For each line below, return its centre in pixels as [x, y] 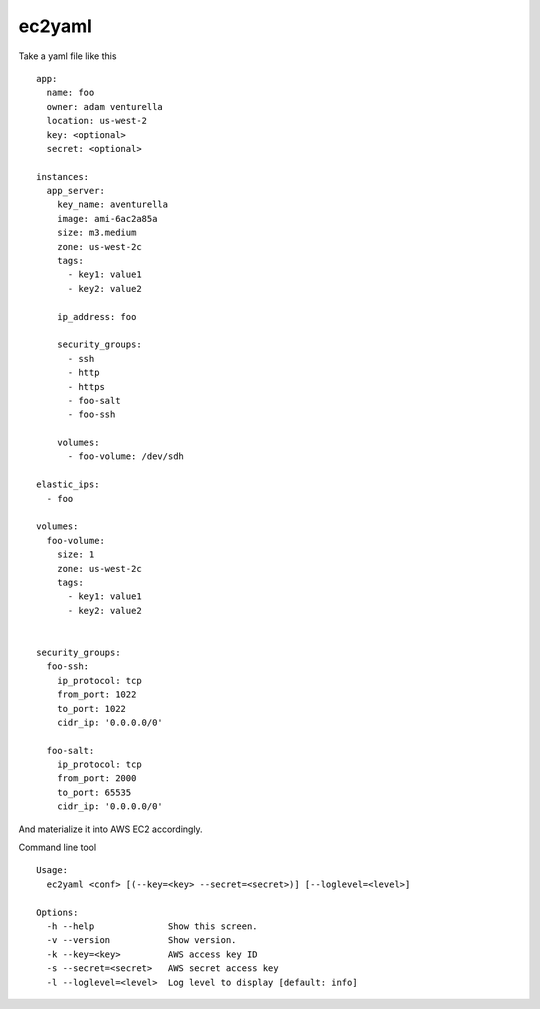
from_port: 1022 [96, 694]
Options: [57, 912]
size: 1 [75, 554]
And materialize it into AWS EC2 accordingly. [111, 829]
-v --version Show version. [141, 940]
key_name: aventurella [112, 204]
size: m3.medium [96, 233]
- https [86, 386]
